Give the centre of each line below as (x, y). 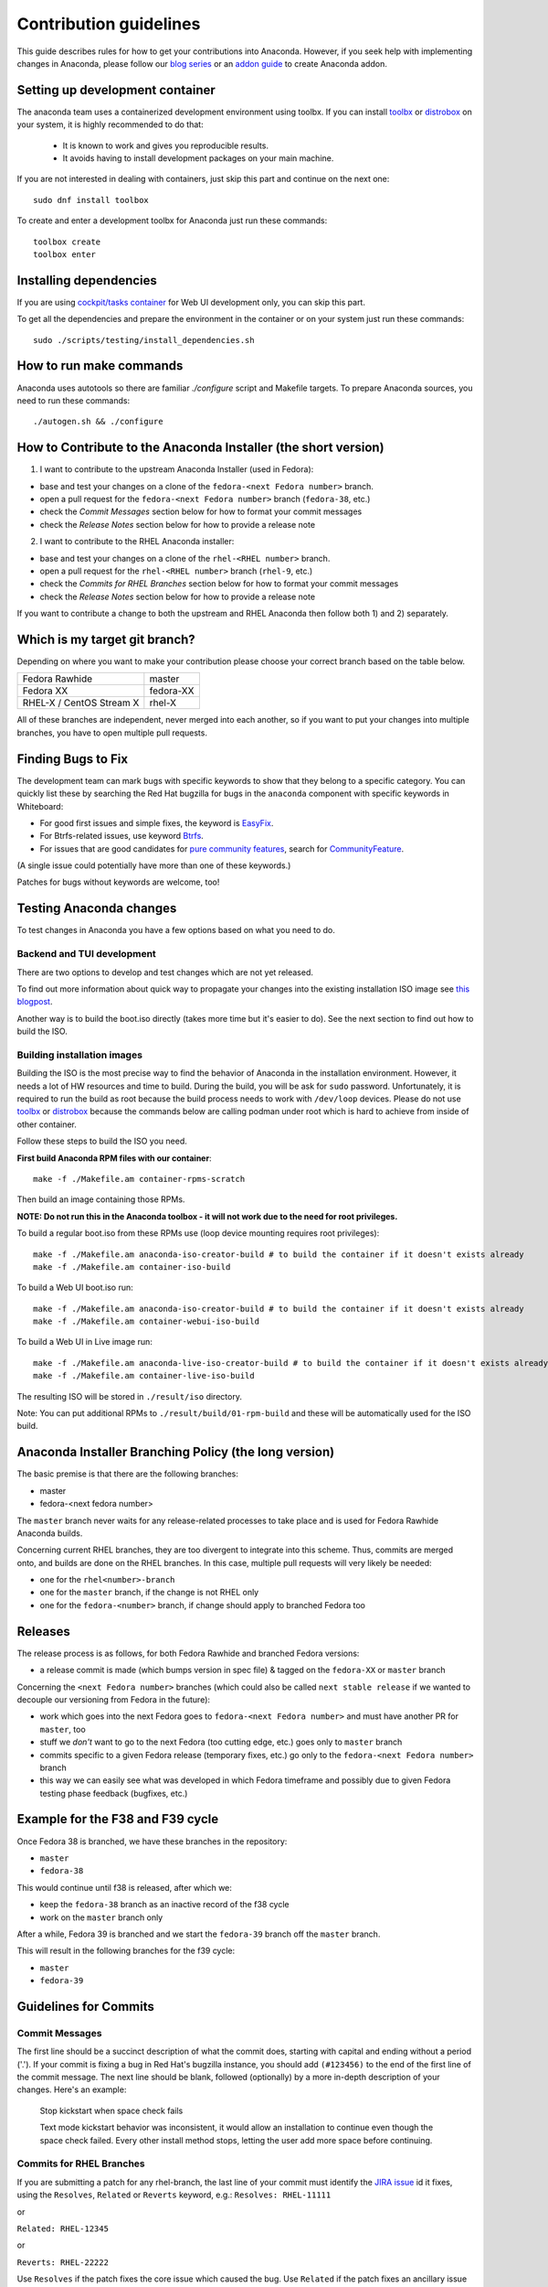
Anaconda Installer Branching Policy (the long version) (176, 1452)
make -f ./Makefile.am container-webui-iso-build (147, 1321)
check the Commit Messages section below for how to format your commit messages (201, 511)
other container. (47, 1124)
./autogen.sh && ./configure (98, 422)
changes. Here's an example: (72, 2089)
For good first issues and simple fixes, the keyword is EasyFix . (157, 822)
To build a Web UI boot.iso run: (75, 1288)
